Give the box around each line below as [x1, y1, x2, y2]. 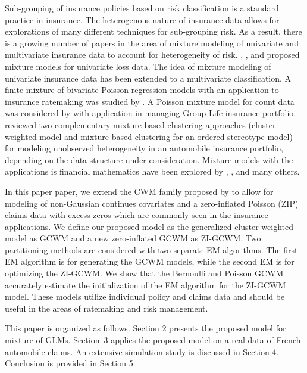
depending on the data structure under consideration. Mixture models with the [5, 153, 293, 166]
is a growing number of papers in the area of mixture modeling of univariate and [5, 36, 299, 49]
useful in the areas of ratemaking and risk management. [5, 301, 208, 314]
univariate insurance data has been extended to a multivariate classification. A [5, 72, 292, 84]
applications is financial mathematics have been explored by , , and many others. [5, 165, 300, 178]
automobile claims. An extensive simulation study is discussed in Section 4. [5, 345, 279, 358]
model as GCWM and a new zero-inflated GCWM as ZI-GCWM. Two [5, 232, 261, 244]
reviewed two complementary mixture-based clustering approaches [5, 118, 246, 130]
